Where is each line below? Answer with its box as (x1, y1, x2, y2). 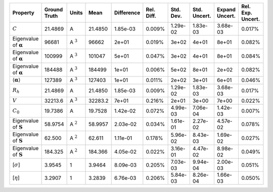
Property (12, 9, 35, 16)
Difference (114, 9, 141, 16)
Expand (216, 6, 236, 13)
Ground (44, 6, 63, 13)
